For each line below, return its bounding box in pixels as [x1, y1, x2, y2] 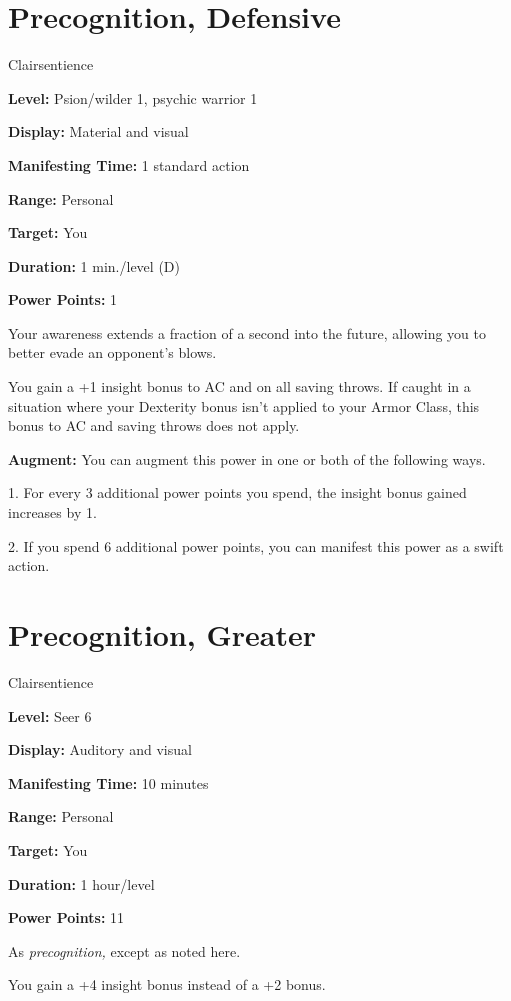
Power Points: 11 [8, 907, 125, 928]
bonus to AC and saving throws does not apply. [8, 415, 300, 436]
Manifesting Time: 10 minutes [8, 772, 209, 793]
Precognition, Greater [8, 614, 317, 654]
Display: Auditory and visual [8, 739, 192, 760]
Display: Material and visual [8, 121, 189, 142]
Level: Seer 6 [8, 705, 92, 726]
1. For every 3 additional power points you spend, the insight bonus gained [8, 482, 467, 503]
